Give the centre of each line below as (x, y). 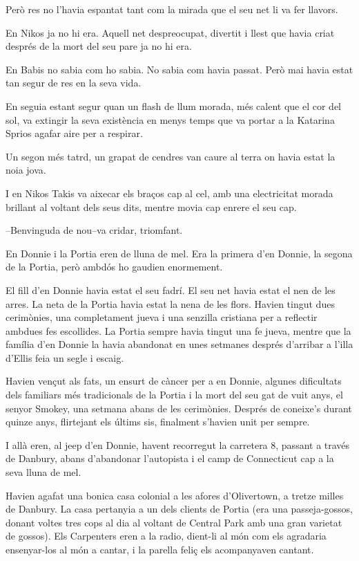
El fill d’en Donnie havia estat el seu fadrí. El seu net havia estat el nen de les (171, 289)
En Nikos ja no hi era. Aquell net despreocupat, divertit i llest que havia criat (170, 32)
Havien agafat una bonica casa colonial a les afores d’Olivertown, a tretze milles (175, 495)
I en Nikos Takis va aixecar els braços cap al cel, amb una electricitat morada (169, 193)
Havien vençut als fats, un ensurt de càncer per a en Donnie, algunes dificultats (174, 381)
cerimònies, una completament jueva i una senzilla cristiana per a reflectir (162, 317)
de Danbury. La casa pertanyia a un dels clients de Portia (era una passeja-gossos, (179, 509)
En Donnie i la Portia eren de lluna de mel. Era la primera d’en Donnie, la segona (179, 253)
